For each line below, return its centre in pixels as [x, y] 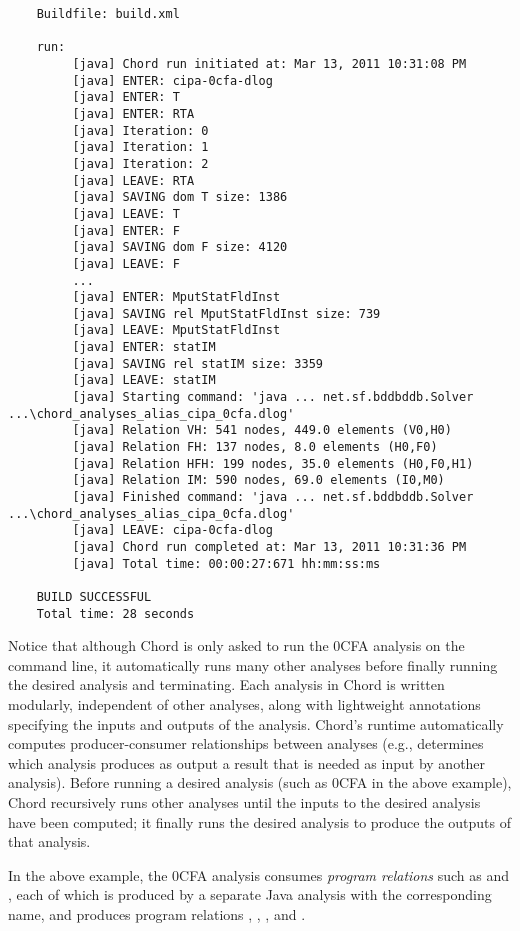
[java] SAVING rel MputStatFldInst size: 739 [226, 313]
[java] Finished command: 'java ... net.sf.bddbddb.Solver [273, 497]
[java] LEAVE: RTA [133, 180]
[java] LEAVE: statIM [144, 380]
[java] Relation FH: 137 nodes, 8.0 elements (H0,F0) [255, 447]
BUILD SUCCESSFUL [94, 596]
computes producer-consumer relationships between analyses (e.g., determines [246, 743]
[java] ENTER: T [126, 97]
